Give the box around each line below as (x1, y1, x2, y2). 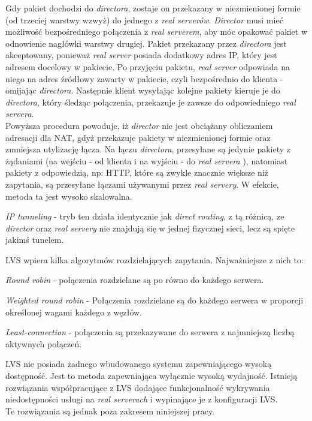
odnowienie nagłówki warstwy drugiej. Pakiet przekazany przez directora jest (5, 37, 287, 49)
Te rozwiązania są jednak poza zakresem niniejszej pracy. (5, 404, 215, 417)
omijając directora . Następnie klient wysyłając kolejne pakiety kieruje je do (5, 84, 280, 97)
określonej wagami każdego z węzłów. (5, 305, 142, 318)
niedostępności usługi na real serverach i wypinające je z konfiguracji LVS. (5, 393, 278, 405)
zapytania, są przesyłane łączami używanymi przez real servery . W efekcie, (5, 178, 279, 190)
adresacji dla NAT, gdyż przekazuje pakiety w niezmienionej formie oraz (5, 131, 271, 143)
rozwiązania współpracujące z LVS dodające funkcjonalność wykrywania (5, 381, 270, 393)
